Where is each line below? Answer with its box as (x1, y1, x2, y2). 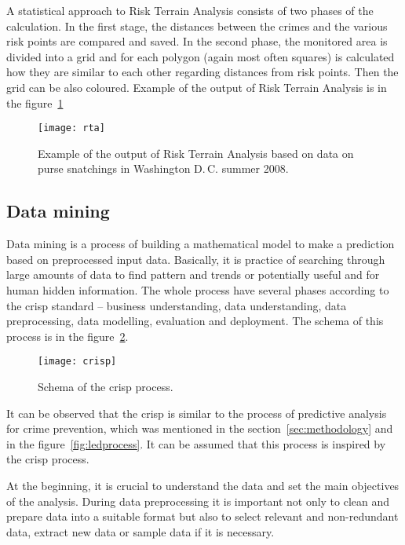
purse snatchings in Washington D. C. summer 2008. (38, 160, 289, 177)
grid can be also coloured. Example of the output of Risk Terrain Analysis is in (6, 79, 387, 95)
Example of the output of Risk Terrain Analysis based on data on (38, 144, 354, 161)
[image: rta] (38, 123, 105, 134)
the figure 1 (6, 94, 64, 111)
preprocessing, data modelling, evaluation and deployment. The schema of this (6, 313, 384, 329)
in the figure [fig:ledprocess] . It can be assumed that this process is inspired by (6, 435, 386, 452)
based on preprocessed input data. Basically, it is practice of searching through (6, 251, 385, 267)
